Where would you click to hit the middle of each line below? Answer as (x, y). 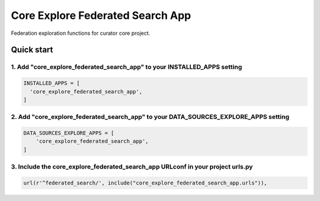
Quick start (32, 50)
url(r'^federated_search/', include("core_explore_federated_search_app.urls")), (145, 183)
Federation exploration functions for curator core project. (81, 33)
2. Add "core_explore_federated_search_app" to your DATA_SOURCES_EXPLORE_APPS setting (150, 117)
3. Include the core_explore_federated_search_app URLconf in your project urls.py (132, 167)
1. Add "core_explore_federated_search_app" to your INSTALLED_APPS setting (127, 67)
